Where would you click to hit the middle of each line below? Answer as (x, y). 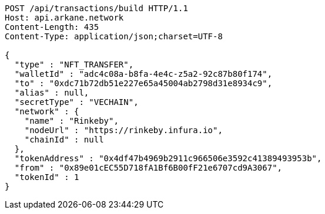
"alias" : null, (52, 93)
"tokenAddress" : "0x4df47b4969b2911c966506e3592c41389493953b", (168, 158)
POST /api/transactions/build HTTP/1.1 (96, 8)
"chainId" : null (64, 140)
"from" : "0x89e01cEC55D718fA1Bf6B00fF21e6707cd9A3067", (148, 168)
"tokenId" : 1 (47, 177)
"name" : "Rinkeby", (71, 121)
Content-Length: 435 (52, 27)
